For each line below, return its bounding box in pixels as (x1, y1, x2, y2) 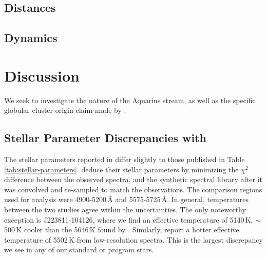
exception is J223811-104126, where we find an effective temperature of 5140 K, (4, 214, 253, 225)
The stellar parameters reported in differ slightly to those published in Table (4, 154, 245, 165)
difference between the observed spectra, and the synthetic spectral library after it (4, 174, 263, 185)
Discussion (4, 65, 80, 86)
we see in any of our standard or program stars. (4, 244, 154, 255)
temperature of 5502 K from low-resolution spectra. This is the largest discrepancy (4, 234, 263, 245)
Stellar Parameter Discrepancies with (4, 130, 207, 146)
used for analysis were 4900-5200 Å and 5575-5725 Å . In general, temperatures (4, 194, 249, 205)
